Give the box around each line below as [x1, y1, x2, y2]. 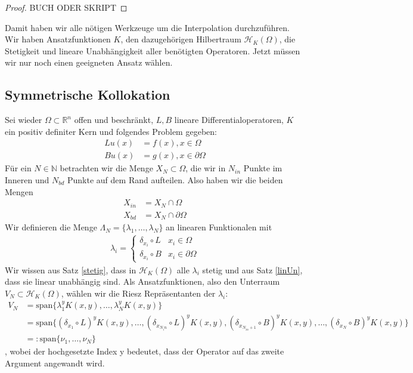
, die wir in [185, 162, 226, 174]
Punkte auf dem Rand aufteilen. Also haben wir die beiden [67, 174, 283, 186]
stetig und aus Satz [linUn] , [202, 263, 303, 276]
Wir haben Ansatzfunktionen [5, 33, 111, 45]
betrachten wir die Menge [60, 162, 153, 174]
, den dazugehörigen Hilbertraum [120, 33, 241, 45]
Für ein [5, 162, 32, 174]
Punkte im [243, 162, 282, 174]
